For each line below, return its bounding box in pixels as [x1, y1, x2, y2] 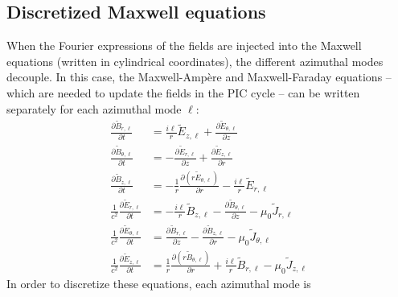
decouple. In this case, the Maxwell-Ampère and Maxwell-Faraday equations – [6, 68, 392, 85]
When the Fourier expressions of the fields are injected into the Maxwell [6, 37, 362, 54]
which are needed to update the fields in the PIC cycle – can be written [6, 84, 360, 101]
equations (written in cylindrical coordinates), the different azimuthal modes [6, 52, 384, 69]
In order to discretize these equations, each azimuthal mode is [6, 274, 311, 291]
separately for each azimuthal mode [6, 100, 182, 117]
